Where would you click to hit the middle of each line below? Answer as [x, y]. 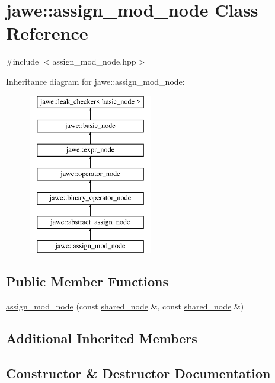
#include [23, 61]
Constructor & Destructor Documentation [138, 373]
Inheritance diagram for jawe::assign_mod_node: [95, 81]
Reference [47, 33]
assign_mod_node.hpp [94, 61]
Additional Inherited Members [102, 338]
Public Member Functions [87, 281]
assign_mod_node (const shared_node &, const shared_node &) [125, 306]
